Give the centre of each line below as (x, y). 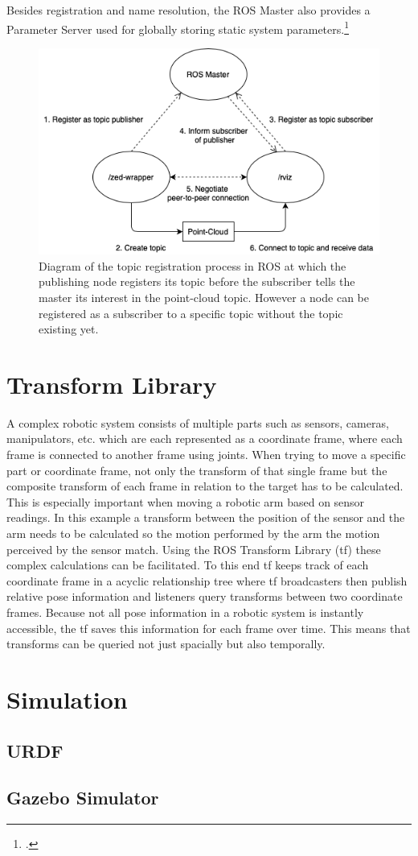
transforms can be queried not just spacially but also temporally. (166, 644)
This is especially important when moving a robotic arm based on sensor (186, 501)
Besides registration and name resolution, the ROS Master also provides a (189, 10)
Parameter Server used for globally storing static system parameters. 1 (178, 27)
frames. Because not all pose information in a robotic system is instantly (185, 612)
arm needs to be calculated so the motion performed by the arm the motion (193, 533)
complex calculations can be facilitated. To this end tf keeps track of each (188, 565)
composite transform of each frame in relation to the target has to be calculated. (205, 486)
